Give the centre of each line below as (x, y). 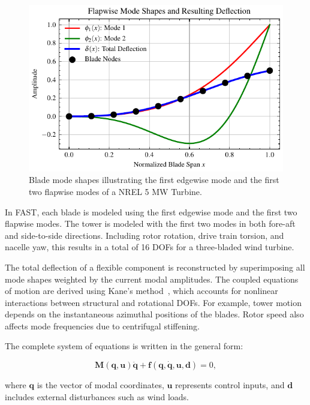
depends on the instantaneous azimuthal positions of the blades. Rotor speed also (154, 314)
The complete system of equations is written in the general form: (124, 346)
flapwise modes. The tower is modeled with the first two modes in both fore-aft (150, 223)
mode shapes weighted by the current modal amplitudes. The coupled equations (152, 279)
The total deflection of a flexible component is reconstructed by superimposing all (155, 267)
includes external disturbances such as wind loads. (97, 396)
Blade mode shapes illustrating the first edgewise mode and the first (154, 180)
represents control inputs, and (230, 385)
